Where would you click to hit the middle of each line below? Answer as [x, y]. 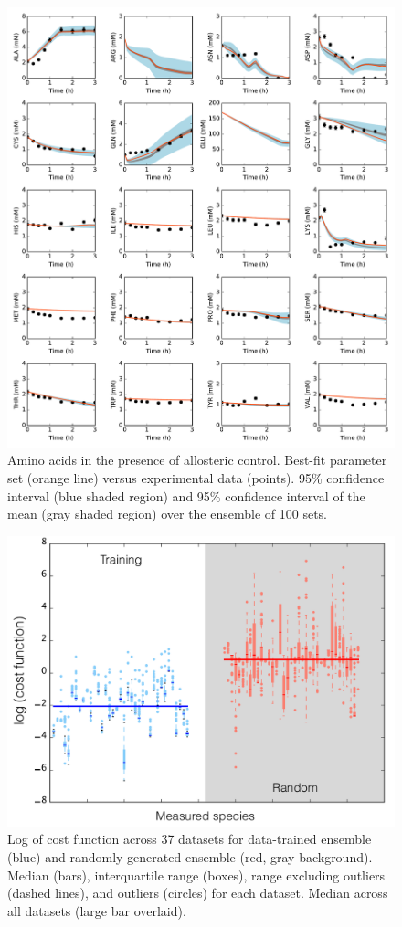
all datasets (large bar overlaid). [97, 910]
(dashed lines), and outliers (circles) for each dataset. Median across [198, 893]
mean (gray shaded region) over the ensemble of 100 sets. [167, 514]
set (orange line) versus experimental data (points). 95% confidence [196, 478]
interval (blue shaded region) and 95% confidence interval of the [186, 495]
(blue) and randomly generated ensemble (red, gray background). [190, 857]
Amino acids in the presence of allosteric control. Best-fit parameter [197, 460]
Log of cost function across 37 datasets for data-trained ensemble [190, 839]
